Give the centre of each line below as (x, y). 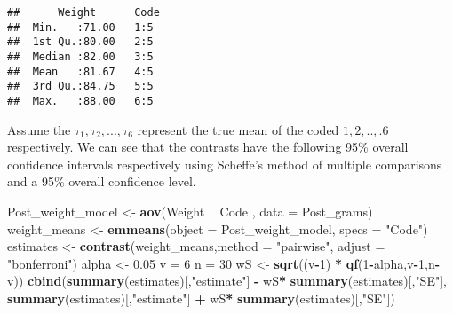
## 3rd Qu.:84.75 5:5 (80, 86)
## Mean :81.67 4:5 (80, 71)
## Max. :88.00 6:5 (80, 101)
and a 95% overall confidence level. (102, 181)
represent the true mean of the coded (238, 129)
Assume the (39, 129)
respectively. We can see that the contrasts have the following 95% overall (208, 147)
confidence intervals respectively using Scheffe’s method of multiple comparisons (225, 164)
